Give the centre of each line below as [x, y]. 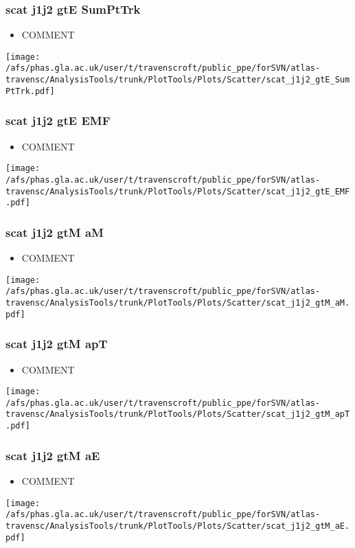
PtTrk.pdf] [30, 91]
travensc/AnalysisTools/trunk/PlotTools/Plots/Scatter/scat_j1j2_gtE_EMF [178, 191]
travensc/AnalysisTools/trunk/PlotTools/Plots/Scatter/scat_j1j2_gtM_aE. [178, 526]
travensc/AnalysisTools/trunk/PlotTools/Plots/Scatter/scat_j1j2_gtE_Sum [178, 80]
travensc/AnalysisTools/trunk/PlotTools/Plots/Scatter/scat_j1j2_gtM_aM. [178, 303]
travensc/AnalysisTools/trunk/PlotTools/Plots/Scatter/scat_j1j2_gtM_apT [178, 414]
